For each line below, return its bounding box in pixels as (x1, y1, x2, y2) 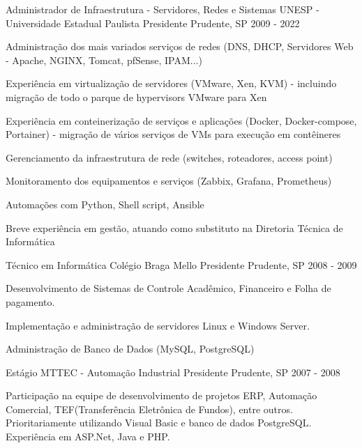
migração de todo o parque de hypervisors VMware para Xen (6, 89, 267, 104)
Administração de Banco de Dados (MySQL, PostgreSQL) (6, 341, 255, 356)
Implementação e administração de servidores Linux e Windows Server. (6, 318, 310, 332)
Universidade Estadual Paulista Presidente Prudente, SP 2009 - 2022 (6, 15, 300, 30)
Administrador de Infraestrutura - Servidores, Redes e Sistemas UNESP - (6, 2, 319, 16)
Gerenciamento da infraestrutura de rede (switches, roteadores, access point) (6, 150, 333, 164)
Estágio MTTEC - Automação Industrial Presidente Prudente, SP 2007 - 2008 (6, 364, 340, 379)
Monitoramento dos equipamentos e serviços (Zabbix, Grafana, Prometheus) (6, 173, 332, 188)
